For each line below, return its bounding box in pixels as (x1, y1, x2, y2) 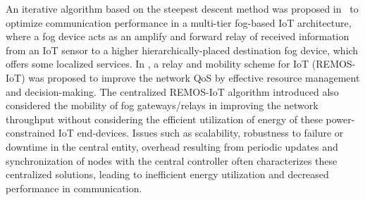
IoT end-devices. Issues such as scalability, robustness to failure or (58, 125, 344, 140)
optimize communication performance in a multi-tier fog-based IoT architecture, (6, 15, 352, 30)
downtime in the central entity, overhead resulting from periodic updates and (6, 139, 338, 154)
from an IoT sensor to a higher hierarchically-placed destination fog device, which (6, 42, 359, 57)
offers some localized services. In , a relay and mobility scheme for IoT (6, 56, 309, 71)
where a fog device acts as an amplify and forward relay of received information (6, 29, 349, 44)
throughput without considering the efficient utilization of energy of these (6, 111, 323, 126)
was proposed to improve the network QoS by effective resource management (28, 70, 360, 85)
